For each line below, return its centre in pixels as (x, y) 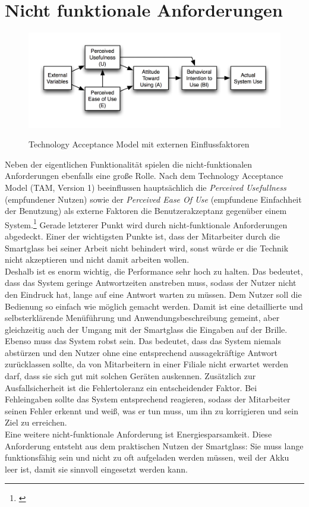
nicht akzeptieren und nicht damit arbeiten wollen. (97, 259)
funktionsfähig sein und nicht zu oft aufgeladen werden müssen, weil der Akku (147, 457)
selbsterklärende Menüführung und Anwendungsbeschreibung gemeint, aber (142, 318)
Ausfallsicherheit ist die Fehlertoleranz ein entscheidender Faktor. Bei (131, 387)
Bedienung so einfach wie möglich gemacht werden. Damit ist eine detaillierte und (154, 306)
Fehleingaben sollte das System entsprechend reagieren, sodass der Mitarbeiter (148, 399)
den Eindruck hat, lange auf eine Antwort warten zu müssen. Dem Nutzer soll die (153, 294)
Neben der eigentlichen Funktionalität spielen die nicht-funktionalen (129, 164)
